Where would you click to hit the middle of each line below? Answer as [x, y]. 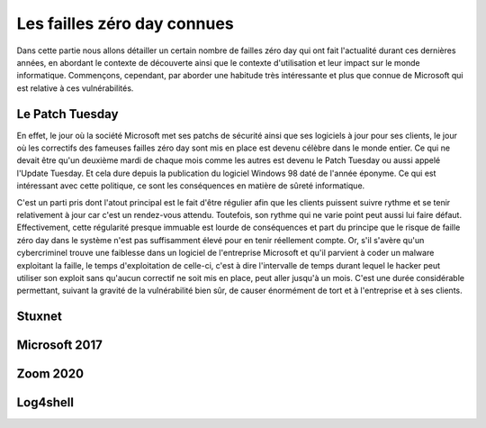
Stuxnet [39, 317]
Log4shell [45, 402]
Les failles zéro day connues [125, 23]
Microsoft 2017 [60, 346]
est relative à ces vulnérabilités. [75, 88]
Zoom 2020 [50, 374]
